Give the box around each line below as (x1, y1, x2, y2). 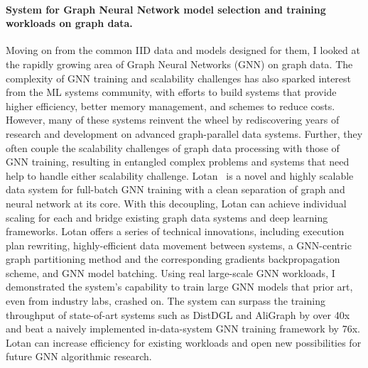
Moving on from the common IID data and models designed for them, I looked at (6, 43, 360, 58)
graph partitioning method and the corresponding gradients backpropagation (6, 251, 340, 266)
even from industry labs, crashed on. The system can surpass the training (6, 293, 325, 308)
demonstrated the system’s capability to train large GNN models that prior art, (6, 279, 353, 294)
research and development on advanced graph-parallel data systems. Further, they (6, 126, 363, 141)
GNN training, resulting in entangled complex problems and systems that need (6, 154, 350, 169)
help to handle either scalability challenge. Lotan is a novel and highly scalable (6, 168, 354, 183)
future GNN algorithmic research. (6, 349, 152, 364)
